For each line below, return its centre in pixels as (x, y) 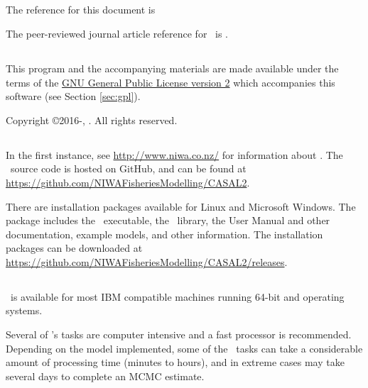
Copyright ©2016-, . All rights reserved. (92, 120)
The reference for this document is (81, 10)
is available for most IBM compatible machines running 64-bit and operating (177, 296)
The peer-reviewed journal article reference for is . (117, 33)
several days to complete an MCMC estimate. (105, 376)
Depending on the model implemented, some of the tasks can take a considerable (184, 348)
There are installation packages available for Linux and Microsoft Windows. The (181, 206)
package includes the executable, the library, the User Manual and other (168, 220)
